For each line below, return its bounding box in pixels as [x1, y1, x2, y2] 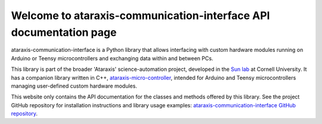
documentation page [11, 26, 117, 39]
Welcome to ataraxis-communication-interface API [11, 9, 270, 22]
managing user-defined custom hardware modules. [11, 82, 137, 89]
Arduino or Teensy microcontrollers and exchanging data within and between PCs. [11, 54, 213, 62]
